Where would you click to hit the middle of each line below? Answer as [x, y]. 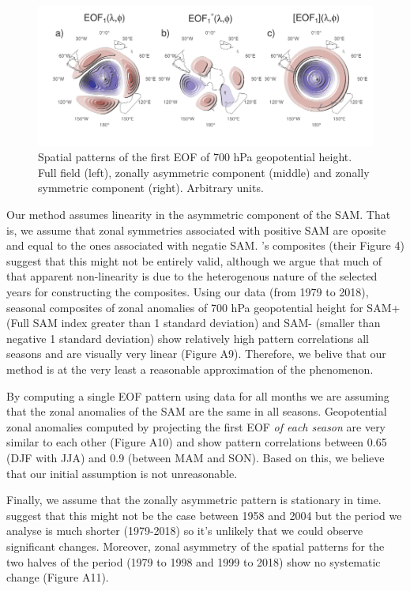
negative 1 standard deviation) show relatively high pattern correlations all [188, 338]
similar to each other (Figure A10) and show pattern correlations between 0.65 [197, 442]
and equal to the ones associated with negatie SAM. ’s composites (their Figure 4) [205, 245]
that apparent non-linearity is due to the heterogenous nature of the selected [192, 276]
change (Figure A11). [58, 577]
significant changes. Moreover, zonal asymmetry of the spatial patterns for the [196, 546]
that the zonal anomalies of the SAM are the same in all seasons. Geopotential [197, 411]
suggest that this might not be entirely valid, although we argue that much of [194, 260]
